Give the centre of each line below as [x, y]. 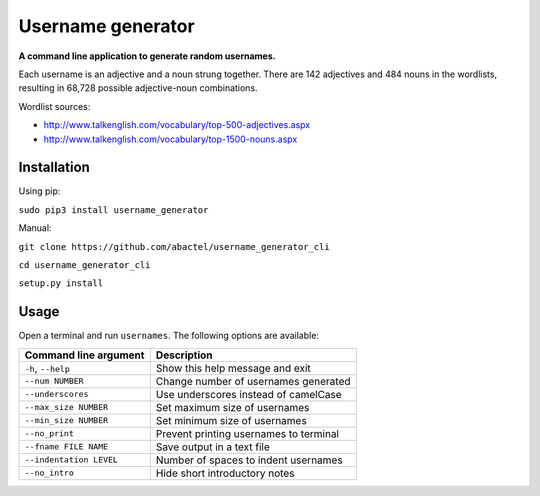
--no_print [49, 433]
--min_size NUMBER [66, 420]
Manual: [35, 228]
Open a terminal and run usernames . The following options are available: [169, 336]
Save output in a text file [212, 447]
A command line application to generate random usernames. [147, 56]
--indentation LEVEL [71, 460]
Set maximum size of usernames [232, 407]
